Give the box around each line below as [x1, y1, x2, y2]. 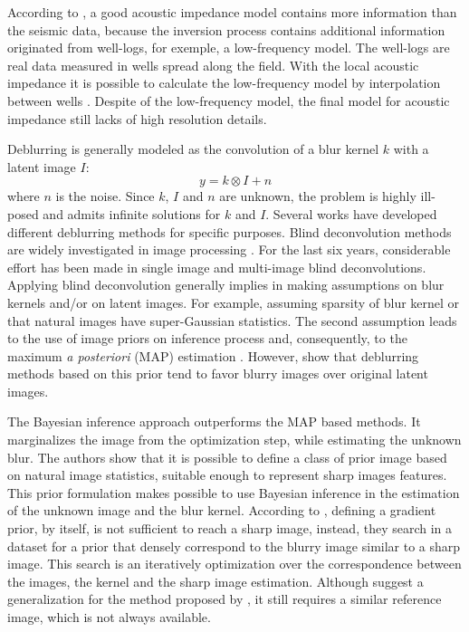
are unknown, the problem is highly [219, 187, 416, 206]
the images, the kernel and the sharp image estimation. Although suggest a [7, 571, 424, 590]
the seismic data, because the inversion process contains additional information [7, 20, 445, 39]
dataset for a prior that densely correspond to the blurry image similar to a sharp [7, 536, 461, 555]
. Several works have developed [265, 204, 437, 223]
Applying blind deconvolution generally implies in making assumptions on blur [7, 275, 445, 294]
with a [393, 139, 429, 158]
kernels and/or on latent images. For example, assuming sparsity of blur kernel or [7, 292, 460, 311]
